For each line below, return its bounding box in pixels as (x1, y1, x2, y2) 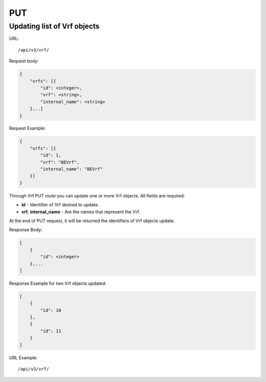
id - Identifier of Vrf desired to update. (21, 202, 100, 208)
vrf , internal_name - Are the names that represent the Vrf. (21, 209, 140, 215)
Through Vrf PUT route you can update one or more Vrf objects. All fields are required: (9, 192, 185, 198)
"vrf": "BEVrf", (40, 159, 80, 165)
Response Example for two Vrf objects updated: (9, 280, 107, 286)
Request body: (9, 58, 39, 64)
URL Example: (9, 354, 38, 360)
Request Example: (9, 125, 46, 131)
